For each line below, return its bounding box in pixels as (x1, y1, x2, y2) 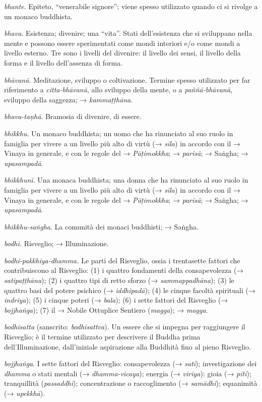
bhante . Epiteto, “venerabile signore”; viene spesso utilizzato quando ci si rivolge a (4, 1, 258, 11)
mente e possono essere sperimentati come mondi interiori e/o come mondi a (4, 37, 240, 48)
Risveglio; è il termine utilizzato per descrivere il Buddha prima (4, 331, 201, 342)
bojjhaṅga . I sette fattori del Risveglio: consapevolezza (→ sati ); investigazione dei (4, 358, 257, 369)
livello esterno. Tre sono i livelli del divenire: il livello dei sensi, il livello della (4, 47, 241, 58)
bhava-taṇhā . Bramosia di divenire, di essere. (4, 111, 142, 122)
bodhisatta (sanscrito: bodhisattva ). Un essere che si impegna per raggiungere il (4, 321, 245, 332)
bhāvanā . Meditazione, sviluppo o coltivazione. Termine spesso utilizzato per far (4, 74, 250, 85)
